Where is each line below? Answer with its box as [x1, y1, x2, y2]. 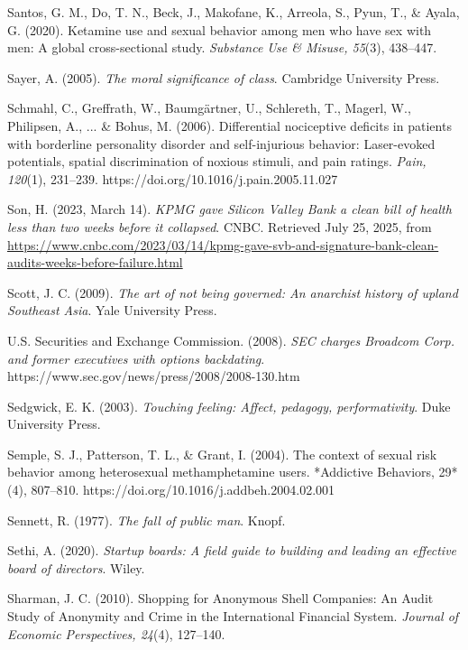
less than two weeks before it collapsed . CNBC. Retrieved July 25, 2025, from [7, 217, 432, 236]
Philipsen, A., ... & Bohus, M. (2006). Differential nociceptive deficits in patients [7, 116, 452, 135]
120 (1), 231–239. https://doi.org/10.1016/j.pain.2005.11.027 [7, 169, 338, 188]
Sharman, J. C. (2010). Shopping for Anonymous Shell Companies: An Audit [7, 589, 434, 608]
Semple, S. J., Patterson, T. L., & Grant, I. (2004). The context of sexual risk [7, 444, 437, 463]
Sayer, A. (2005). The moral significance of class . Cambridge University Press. [7, 68, 440, 87]
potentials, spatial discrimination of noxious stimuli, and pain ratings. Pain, [7, 152, 427, 171]
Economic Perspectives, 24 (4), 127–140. [7, 624, 225, 643]
